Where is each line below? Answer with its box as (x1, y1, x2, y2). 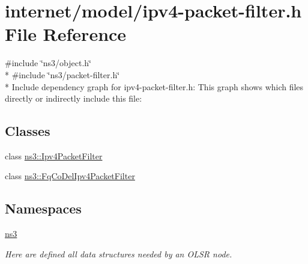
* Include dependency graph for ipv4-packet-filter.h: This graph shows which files (5, 80, 304, 93)
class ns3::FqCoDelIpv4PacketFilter (5, 170, 135, 182)
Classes (5, 121, 50, 140)
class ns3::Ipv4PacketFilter (5, 149, 103, 162)
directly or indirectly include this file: (5, 92, 142, 105)
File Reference (5, 22, 127, 46)
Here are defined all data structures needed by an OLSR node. (5, 247, 232, 260)
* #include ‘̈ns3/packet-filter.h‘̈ (5, 68, 120, 81)
